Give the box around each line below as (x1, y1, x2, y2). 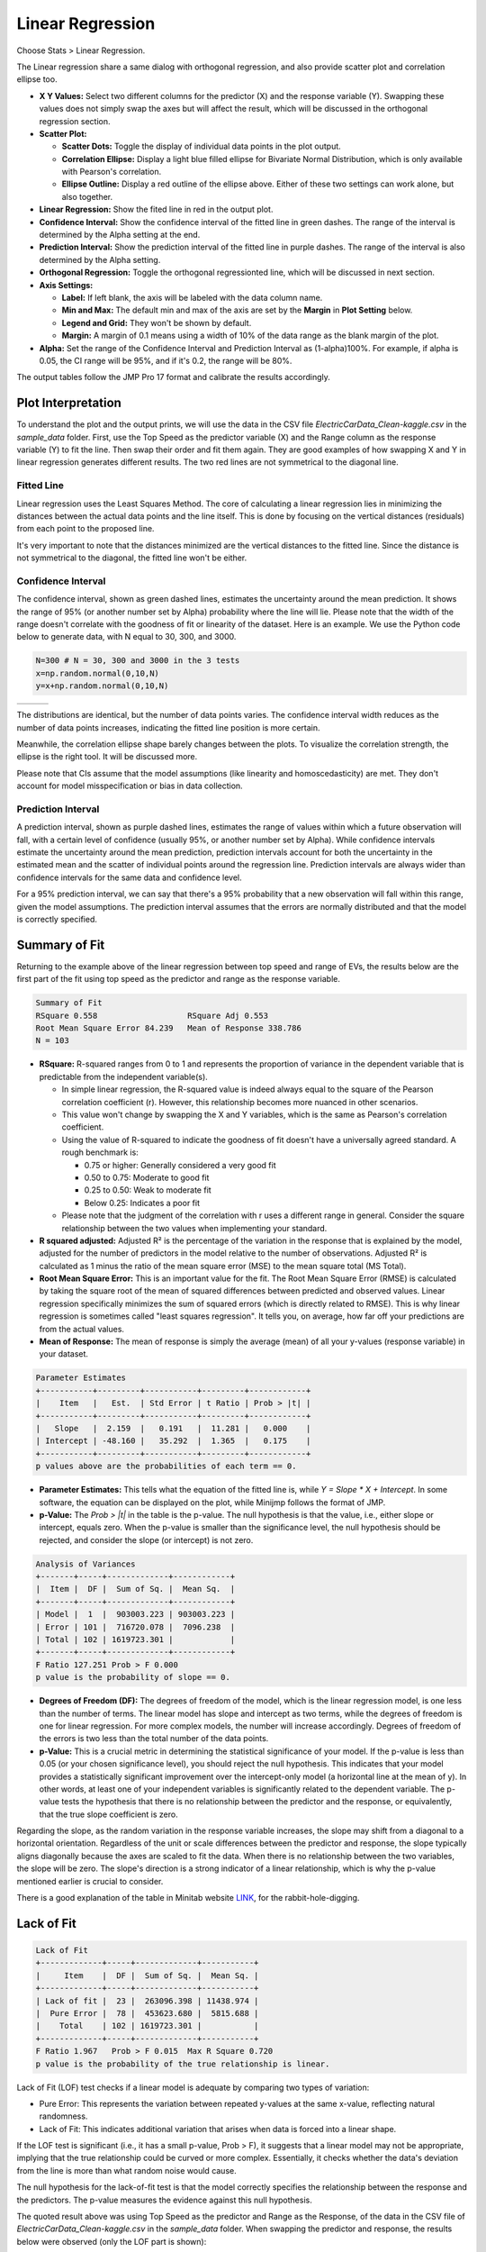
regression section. (39, 115, 111, 126)
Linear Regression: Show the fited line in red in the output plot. (39, 204, 274, 215)
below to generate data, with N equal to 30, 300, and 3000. (16, 631, 237, 642)
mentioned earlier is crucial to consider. (16, 1875, 164, 1886)
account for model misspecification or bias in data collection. (16, 780, 243, 792)
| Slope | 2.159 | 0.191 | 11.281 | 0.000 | (35, 1423, 311, 1433)
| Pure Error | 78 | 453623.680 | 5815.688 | (35, 2008, 259, 2018)
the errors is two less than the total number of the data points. (39, 1733, 269, 1744)
